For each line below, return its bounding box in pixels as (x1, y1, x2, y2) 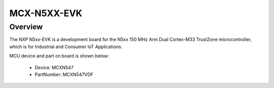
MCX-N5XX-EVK (9, 8, 83, 19)
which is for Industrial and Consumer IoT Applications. (9, 43, 123, 50)
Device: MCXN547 (35, 64, 74, 70)
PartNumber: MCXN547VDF (35, 71, 94, 77)
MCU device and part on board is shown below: (9, 53, 109, 59)
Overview (9, 22, 43, 31)
